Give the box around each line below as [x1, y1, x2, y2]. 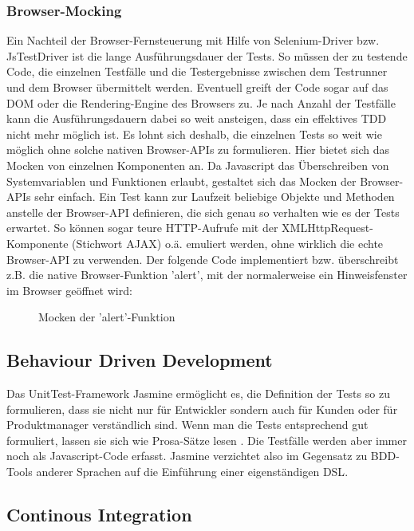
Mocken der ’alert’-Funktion [38, 309, 175, 325]
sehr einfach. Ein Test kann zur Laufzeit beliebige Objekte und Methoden [34, 188, 395, 205]
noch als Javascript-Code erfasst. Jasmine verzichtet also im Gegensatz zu [6, 447, 368, 464]
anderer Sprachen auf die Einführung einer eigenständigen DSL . [36, 463, 349, 480]
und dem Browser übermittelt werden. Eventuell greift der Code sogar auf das [6, 79, 388, 95]
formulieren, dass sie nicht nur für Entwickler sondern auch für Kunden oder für [6, 400, 398, 417]
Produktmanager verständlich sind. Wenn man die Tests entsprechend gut [6, 416, 369, 433]
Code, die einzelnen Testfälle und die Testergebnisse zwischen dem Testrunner [6, 63, 388, 80]
